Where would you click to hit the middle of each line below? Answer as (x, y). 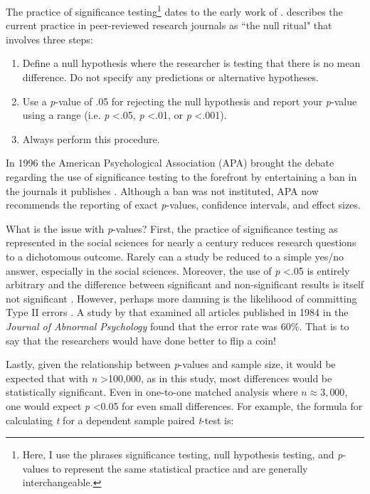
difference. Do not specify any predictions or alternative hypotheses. (170, 77)
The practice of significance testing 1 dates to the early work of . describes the (174, 10)
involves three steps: (49, 39)
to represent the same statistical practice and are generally (180, 468)
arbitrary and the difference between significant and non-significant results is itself (185, 284)
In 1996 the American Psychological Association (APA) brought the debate (170, 163)
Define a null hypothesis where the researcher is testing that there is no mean (191, 63)
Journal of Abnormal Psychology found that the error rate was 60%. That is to (178, 326)
